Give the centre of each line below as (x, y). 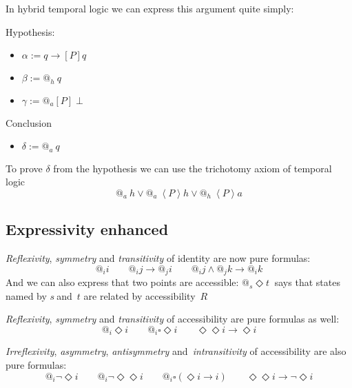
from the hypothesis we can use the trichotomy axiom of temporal (193, 168)
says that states (307, 282)
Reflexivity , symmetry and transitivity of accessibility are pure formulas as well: (173, 319)
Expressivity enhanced (87, 229)
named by (26, 295)
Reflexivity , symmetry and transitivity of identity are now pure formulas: (158, 258)
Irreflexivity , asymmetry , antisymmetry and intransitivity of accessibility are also (176, 351)
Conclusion (29, 122)
